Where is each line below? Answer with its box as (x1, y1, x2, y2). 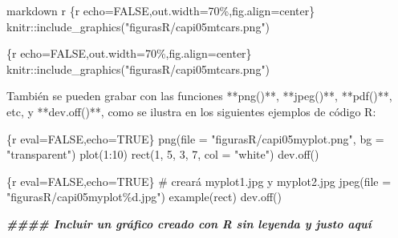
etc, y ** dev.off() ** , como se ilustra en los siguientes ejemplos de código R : (6, 103, 376, 119)
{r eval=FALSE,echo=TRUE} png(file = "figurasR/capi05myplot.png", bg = (6, 130, 384, 147)
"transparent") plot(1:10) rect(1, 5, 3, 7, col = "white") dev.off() (6, 146, 319, 163)
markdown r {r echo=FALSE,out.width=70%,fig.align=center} (6, 2, 315, 18)
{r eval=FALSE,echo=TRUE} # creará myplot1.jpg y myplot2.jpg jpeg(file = (6, 172, 392, 189)
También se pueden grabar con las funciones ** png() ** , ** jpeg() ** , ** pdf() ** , (6, 87, 392, 104)
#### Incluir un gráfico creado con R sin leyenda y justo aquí (6, 215, 372, 232)
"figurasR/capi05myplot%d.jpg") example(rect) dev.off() (6, 188, 282, 205)
